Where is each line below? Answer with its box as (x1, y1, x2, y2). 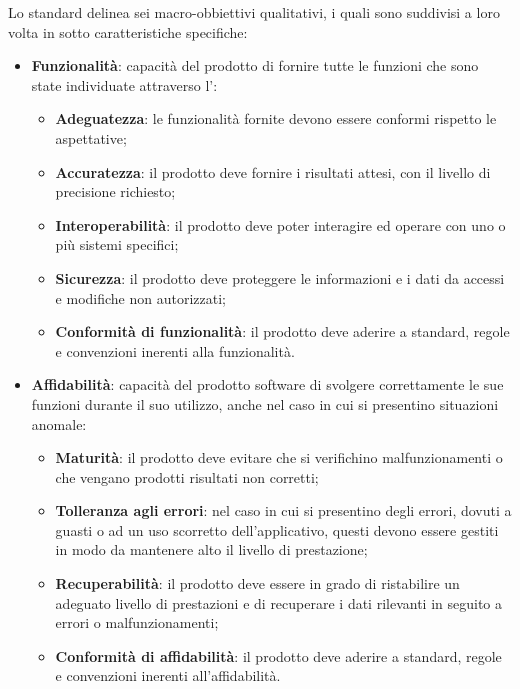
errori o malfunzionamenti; (55, 612, 219, 633)
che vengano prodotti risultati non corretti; (55, 466, 319, 487)
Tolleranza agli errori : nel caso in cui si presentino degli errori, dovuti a (55, 500, 512, 521)
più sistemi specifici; (55, 234, 179, 255)
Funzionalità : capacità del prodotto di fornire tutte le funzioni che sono (31, 55, 479, 76)
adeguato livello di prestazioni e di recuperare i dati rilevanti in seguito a (55, 592, 503, 613)
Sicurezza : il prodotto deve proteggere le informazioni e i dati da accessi (55, 267, 505, 288)
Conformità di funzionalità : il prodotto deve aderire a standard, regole (55, 321, 510, 342)
